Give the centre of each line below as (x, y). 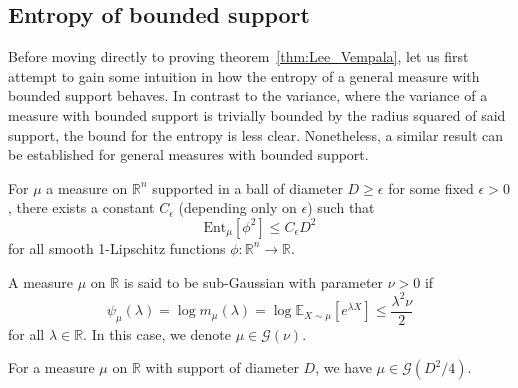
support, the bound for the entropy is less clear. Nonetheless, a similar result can (256, 134)
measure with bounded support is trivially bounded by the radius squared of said (257, 114)
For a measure (51, 367)
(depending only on (237, 207)
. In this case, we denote (157, 333)
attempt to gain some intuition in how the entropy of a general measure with (244, 75)
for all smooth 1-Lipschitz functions (117, 247)
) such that (341, 207)
